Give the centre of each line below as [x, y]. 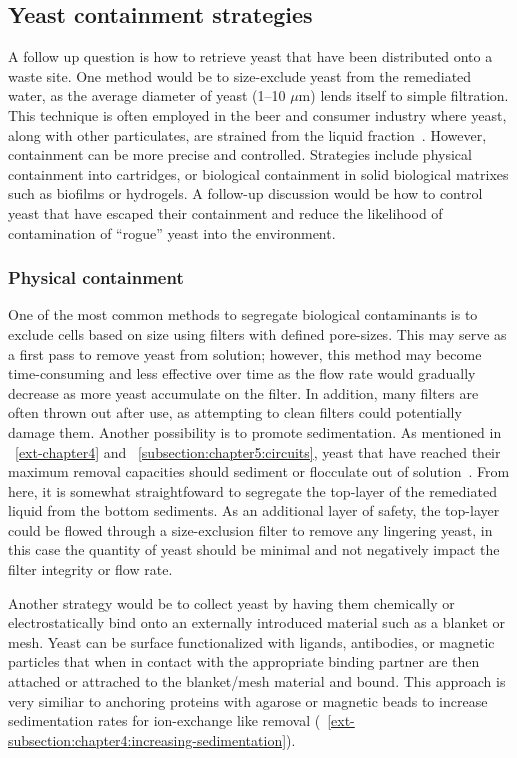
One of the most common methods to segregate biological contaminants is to [243, 314]
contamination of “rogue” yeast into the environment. [172, 232]
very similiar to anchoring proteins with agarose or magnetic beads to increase [248, 700]
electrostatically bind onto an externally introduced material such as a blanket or [257, 622]
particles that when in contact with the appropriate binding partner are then [244, 661]
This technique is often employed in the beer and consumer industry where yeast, [257, 114]
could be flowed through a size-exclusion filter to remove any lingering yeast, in [250, 529]
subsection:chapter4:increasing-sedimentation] [147, 739]
